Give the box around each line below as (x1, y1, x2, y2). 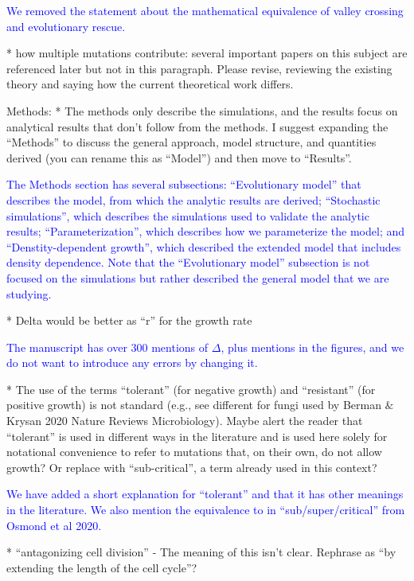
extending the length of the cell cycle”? (6, 559, 197, 575)
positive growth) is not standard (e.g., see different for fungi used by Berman (6, 396, 381, 413)
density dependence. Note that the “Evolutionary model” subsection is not (6, 254, 370, 271)
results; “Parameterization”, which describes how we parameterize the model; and (6, 223, 405, 240)
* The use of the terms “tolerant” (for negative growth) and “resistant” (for (6, 380, 376, 397)
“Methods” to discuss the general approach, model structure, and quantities (6, 134, 377, 150)
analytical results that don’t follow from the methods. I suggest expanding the (6, 118, 389, 135)
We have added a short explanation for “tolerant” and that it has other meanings (6, 485, 404, 502)
